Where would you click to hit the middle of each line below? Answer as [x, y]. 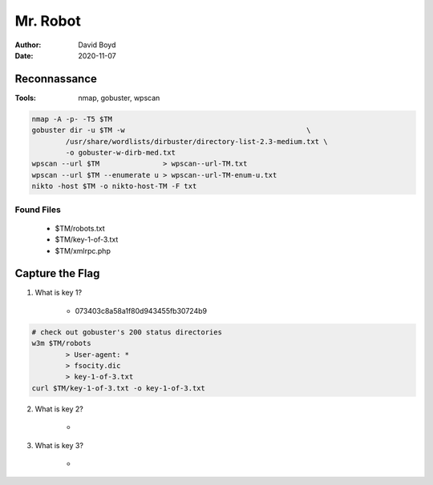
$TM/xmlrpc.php [83, 251]
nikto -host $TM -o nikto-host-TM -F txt [114, 186]
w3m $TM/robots [61, 343]
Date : [24, 55]
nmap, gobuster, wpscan [119, 98]
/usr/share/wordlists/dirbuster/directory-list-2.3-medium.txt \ [196, 141]
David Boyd [97, 45]
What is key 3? [59, 445]
